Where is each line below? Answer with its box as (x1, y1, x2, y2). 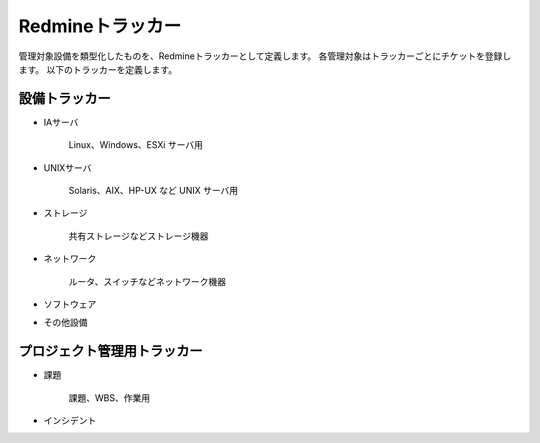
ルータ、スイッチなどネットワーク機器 (68, 275, 227, 287)
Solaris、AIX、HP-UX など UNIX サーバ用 (68, 185, 239, 197)
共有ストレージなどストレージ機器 (68, 230, 209, 242)
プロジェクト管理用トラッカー (18, 343, 203, 360)
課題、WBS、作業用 (68, 391, 150, 404)
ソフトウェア (43, 298, 97, 310)
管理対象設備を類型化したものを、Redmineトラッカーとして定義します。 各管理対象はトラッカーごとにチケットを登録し (18, 50, 512, 62)
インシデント (43, 415, 97, 427)
